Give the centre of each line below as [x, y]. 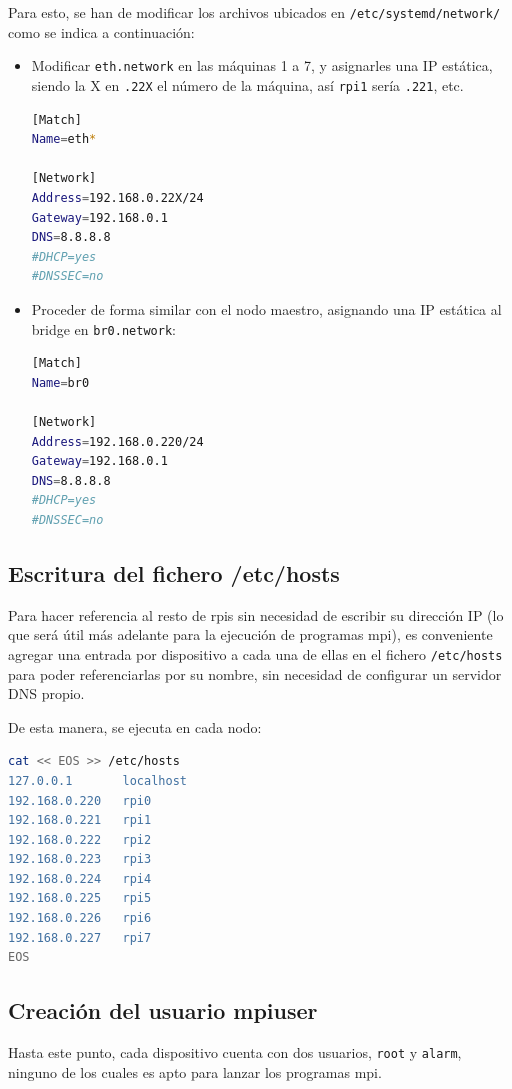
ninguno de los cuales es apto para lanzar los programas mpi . [195, 1071]
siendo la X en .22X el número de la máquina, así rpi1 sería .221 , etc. [247, 84]
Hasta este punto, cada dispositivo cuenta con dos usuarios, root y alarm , [235, 1052]
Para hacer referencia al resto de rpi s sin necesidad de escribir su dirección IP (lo [256, 614]
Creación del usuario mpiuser [163, 1010]
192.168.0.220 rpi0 [80, 800]
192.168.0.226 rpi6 [80, 918]
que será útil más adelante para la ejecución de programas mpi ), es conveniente [250, 634]
